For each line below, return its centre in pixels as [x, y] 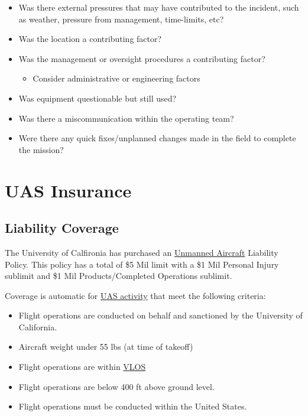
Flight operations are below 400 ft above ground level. [116, 386]
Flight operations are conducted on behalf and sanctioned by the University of [161, 315]
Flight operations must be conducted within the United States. [133, 406]
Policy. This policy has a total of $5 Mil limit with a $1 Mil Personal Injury [142, 264]
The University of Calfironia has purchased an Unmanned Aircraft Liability [142, 252]
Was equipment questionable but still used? [98, 98]
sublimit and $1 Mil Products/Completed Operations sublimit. [119, 276]
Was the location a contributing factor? [90, 39]
